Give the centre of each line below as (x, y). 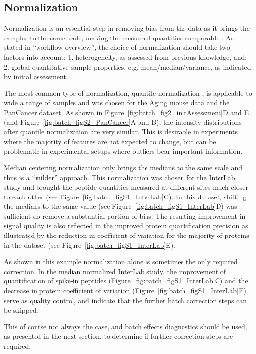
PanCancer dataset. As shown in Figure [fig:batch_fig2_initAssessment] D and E (127, 112)
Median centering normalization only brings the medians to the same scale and (123, 167)
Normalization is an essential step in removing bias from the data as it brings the (127, 28)
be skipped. (21, 310)
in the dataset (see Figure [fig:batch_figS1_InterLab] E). (90, 245)
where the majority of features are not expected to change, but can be (110, 141)
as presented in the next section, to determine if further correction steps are (119, 336)
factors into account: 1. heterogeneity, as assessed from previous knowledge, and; (126, 57)
